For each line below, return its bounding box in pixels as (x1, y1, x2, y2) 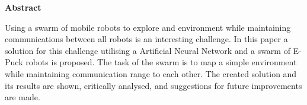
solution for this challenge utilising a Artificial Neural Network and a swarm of (5, 44, 290, 56)
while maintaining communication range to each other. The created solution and (5, 67, 297, 79)
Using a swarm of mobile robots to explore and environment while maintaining (5, 21, 291, 33)
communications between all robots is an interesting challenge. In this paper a (5, 33, 288, 45)
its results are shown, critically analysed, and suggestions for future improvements (5, 79, 302, 91)
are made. (5, 91, 40, 103)
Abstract (5, 1, 41, 13)
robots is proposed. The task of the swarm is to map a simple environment (25, 56, 297, 68)
